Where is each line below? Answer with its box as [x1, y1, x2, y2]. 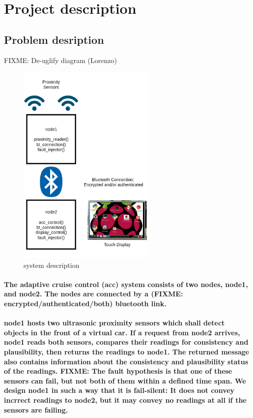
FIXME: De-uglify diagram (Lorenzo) [4, 55, 117, 65]
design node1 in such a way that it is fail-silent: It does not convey [4, 385, 235, 395]
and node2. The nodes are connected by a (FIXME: [4, 289, 183, 299]
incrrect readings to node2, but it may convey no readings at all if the [4, 395, 247, 405]
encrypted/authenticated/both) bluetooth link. [4, 298, 167, 309]
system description [24, 259, 80, 270]
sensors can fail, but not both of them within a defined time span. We [4, 375, 246, 386]
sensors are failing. [4, 404, 68, 415]
